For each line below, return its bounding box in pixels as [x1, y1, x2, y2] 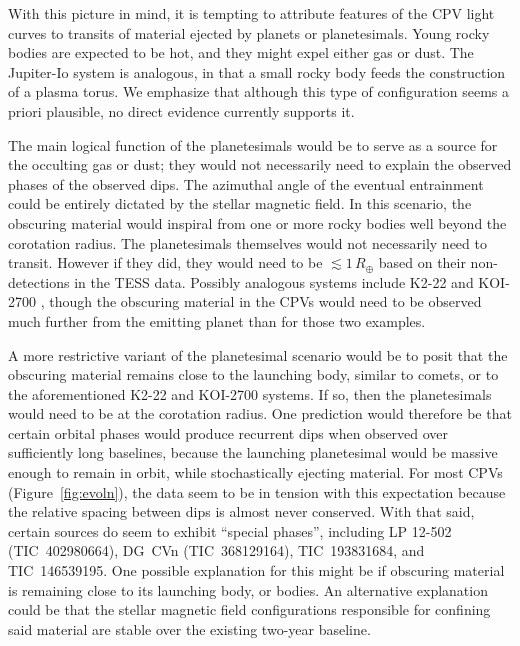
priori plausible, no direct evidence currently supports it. [8, 100, 355, 121]
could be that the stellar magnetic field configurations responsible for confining [8, 599, 491, 620]
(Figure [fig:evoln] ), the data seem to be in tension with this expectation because [8, 481, 506, 502]
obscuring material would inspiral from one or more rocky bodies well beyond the [8, 212, 507, 233]
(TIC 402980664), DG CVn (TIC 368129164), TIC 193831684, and [8, 540, 425, 561]
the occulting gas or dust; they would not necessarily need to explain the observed [8, 154, 512, 175]
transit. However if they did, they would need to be [8, 252, 323, 273]
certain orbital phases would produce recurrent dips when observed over [8, 422, 449, 443]
